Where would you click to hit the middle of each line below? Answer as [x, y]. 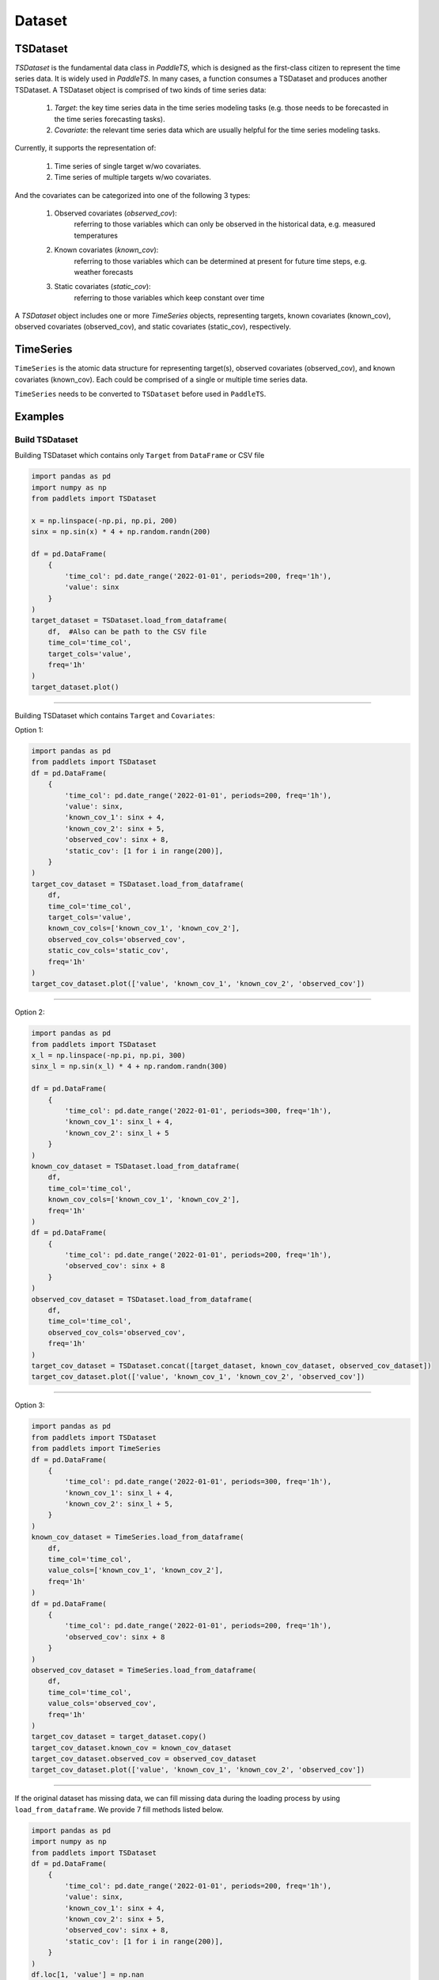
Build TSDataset [46, 440]
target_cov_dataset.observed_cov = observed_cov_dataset [144, 1759]
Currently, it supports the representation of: [85, 148]
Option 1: [29, 730]
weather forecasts [104, 272]
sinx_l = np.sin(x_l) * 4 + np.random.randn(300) [129, 1066]
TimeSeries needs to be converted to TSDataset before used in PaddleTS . [140, 394]
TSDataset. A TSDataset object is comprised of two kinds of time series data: [140, 89]
